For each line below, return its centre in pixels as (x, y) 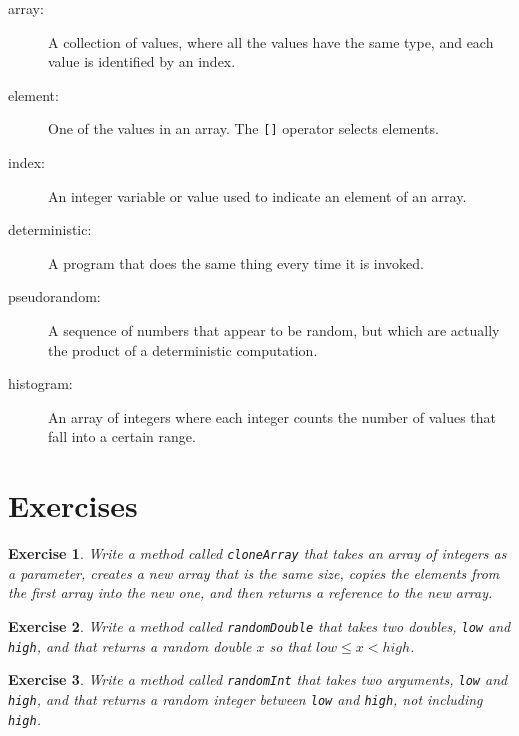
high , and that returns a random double (130, 645)
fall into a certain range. (122, 436)
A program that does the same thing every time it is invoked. (236, 262)
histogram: (40, 383)
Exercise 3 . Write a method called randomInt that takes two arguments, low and (258, 679)
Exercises (73, 505)
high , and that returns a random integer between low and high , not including (245, 698)
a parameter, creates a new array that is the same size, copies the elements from (254, 572)
